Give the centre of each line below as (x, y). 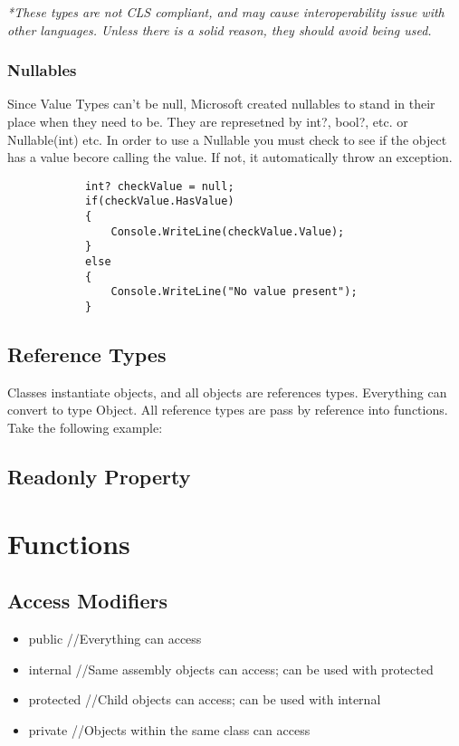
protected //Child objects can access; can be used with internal (205, 699)
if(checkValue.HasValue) (159, 201)
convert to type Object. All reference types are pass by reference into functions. (228, 410)
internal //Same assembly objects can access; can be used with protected (231, 669)
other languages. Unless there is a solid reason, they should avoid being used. (220, 29)
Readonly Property (99, 477)
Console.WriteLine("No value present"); (234, 292)
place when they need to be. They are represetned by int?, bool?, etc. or (208, 121)
